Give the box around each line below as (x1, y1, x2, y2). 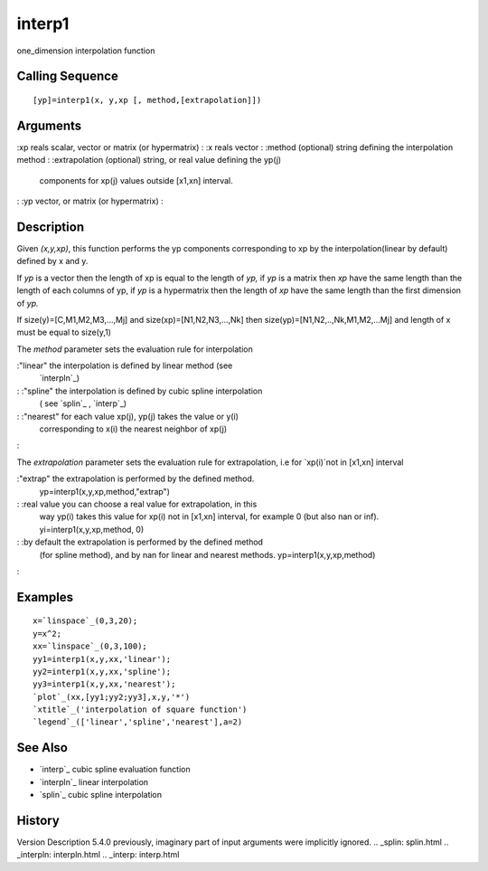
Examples (16, 589, 74, 605)
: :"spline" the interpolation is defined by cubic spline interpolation (16, 385, 263, 396)
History (16, 812, 61, 828)
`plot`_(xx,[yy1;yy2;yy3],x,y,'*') (33, 692, 191, 702)
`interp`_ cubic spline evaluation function (39, 764, 191, 775)
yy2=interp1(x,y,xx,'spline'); (33, 666, 172, 677)
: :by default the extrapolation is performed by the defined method (16, 536, 264, 547)
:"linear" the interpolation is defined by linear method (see (16, 360, 233, 371)
